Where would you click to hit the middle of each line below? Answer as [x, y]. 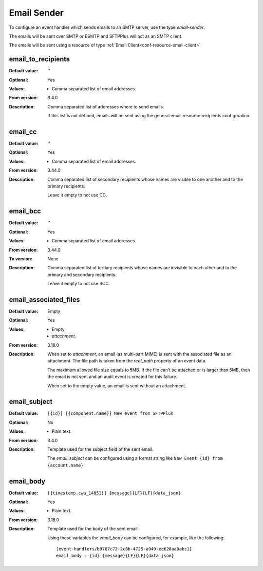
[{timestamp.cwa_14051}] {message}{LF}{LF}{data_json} [114, 493]
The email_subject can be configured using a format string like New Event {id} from [135, 458]
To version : [21, 258]
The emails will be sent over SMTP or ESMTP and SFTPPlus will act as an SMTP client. [96, 36]
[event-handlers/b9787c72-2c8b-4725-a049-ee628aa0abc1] [124, 549]
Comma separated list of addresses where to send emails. [106, 106]
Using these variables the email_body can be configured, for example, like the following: [136, 538]
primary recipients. [66, 186]
